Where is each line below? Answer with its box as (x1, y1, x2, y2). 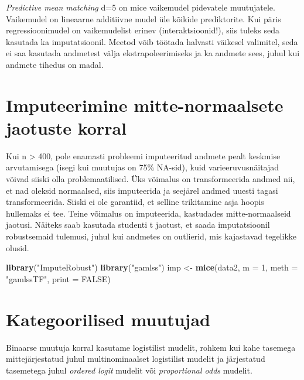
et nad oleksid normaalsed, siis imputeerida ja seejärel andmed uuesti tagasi (6, 184, 278, 196)
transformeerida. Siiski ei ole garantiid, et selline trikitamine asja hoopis (6, 196, 264, 208)
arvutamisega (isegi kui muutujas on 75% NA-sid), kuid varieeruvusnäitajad (6, 161, 279, 173)
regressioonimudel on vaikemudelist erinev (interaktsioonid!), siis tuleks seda (6, 24, 280, 36)
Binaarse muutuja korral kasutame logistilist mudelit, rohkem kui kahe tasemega (6, 341, 296, 353)
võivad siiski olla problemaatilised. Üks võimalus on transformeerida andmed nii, (6, 173, 295, 185)
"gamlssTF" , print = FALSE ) (6, 272, 111, 285)
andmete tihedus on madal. (6, 58, 104, 70)
